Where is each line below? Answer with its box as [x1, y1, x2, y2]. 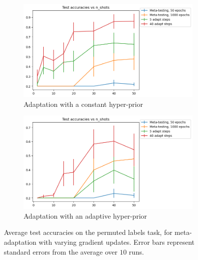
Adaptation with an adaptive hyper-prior [24, 210, 147, 221]
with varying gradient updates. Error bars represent [38, 237, 195, 247]
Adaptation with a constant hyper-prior [24, 98, 143, 109]
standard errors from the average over [4, 246, 118, 257]
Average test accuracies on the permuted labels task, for [4, 227, 172, 237]
